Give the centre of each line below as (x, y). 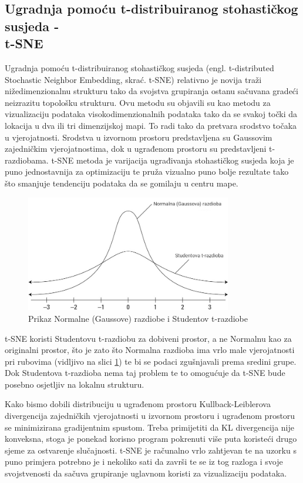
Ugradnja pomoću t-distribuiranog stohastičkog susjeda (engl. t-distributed (139, 67)
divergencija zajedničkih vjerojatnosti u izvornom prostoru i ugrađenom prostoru (150, 416)
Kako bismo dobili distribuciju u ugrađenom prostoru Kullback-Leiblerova (138, 404)
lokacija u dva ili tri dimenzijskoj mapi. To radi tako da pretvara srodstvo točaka (151, 125)
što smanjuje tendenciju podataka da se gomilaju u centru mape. (122, 183)
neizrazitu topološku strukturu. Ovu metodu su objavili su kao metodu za (138, 102)
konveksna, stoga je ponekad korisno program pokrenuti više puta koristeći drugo (151, 439)
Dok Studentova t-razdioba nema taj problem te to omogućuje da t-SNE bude (145, 373)
